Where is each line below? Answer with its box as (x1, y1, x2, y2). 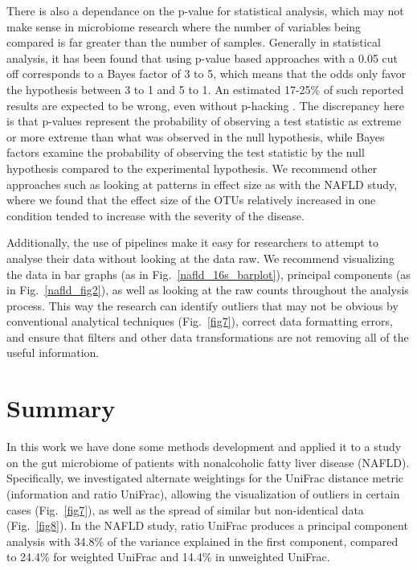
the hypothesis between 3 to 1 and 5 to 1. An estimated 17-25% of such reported (6, 80, 404, 97)
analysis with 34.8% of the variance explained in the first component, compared (6, 532, 399, 549)
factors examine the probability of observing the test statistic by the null (6, 144, 365, 161)
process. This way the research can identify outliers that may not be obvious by (6, 297, 399, 314)
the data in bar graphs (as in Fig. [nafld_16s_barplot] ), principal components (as (6, 265, 411, 282)
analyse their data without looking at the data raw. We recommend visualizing (6, 249, 395, 266)
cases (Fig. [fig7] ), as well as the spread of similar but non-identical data (6, 501, 364, 518)
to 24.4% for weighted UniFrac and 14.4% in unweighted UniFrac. (6, 548, 330, 565)
